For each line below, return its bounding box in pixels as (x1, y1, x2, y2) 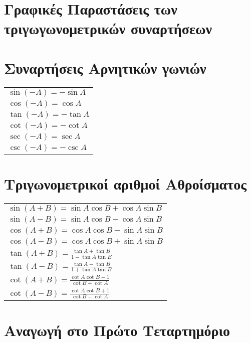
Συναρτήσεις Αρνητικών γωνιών (4, 57, 206, 78)
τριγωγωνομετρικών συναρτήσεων (4, 18, 212, 39)
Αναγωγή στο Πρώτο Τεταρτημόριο (4, 320, 230, 340)
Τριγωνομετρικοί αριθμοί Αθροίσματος (4, 173, 246, 194)
